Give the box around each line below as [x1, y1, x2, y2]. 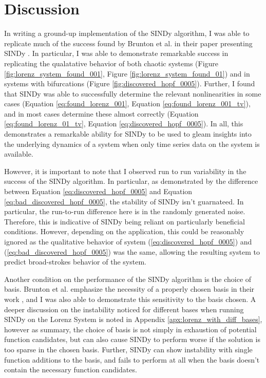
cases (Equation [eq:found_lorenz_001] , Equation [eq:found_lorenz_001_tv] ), [4, 98, 251, 109]
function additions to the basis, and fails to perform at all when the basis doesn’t [4, 354, 260, 365]
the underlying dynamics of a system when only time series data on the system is [4, 138, 260, 149]
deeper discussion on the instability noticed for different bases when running [4, 304, 244, 314]
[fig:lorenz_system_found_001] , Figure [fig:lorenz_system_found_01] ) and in [4, 68, 250, 79]
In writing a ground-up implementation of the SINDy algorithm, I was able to [4, 28, 250, 39]
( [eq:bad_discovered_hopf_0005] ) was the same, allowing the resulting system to [4, 246, 260, 257]
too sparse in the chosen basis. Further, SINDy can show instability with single [4, 344, 253, 354]
